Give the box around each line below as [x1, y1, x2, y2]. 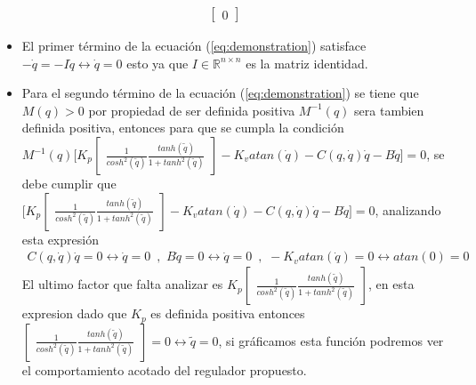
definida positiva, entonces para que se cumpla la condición [21, 118, 344, 137]
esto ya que [126, 53, 189, 72]
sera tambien [354, 100, 424, 119]
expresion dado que [21, 304, 127, 323]
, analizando [375, 200, 441, 219]
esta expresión [21, 229, 99, 248]
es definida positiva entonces [150, 304, 305, 323]
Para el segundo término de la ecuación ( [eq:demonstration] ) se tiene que [21, 84, 419, 102]
